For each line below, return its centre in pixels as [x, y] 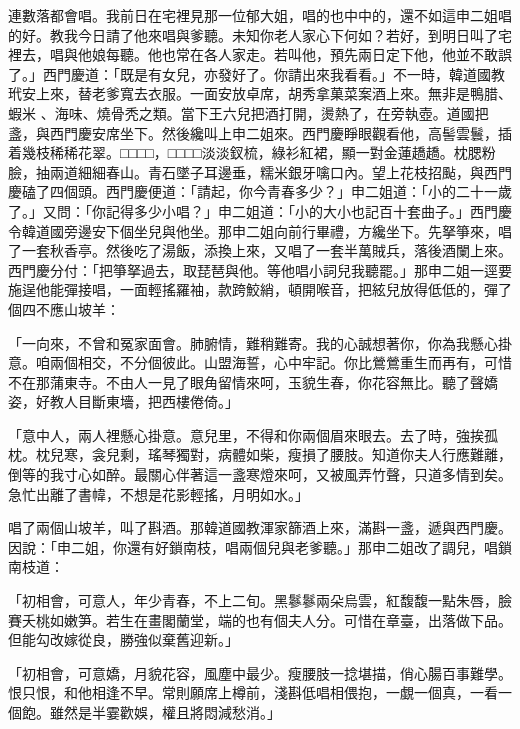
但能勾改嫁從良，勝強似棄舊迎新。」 [123, 639]
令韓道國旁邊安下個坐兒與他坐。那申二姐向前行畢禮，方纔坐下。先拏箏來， [253, 230]
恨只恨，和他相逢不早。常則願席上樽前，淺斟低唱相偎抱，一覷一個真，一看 [253, 692]
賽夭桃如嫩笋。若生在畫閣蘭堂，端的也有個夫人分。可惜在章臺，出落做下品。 [260, 619]
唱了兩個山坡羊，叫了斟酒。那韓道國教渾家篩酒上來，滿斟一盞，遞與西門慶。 [260, 527]
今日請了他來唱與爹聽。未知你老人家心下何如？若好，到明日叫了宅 [294, 34]
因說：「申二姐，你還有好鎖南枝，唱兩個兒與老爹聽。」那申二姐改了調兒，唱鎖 [260, 546]
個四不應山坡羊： [64, 308]
